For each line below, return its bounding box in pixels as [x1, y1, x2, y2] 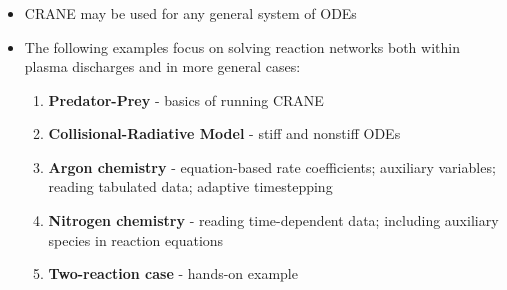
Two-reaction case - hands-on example [48, 263, 298, 284]
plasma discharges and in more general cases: [24, 56, 301, 77]
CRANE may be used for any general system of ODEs [24, 2, 357, 23]
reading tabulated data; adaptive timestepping [48, 176, 333, 197]
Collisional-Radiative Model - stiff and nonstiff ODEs [48, 123, 401, 144]
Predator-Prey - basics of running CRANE [48, 89, 324, 110]
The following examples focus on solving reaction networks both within [24, 36, 460, 57]
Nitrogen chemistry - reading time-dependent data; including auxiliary [48, 210, 499, 231]
